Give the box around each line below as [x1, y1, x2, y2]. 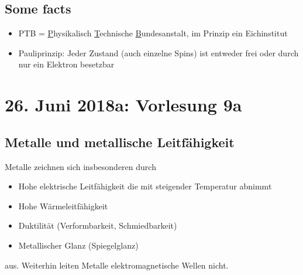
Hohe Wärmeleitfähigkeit [18, 199, 108, 212]
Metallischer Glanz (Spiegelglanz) [18, 239, 139, 251]
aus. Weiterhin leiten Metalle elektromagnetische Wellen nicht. [5, 259, 229, 271]
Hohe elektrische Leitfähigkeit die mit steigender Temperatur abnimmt [18, 180, 272, 192]
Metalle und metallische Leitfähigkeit [5, 133, 235, 151]
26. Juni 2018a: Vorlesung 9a [5, 93, 242, 117]
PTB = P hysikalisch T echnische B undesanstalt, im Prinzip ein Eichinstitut [18, 27, 288, 39]
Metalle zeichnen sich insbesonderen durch [5, 160, 156, 172]
